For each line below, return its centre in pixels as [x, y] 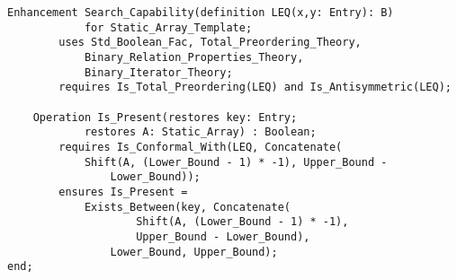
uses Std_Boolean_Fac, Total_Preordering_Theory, [210, 43]
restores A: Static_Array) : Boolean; [200, 132]
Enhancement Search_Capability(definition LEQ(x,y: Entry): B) [201, 13]
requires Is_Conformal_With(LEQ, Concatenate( [201, 147]
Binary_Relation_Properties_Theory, [194, 57]
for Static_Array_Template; [168, 27]
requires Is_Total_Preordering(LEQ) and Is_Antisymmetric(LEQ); [255, 87]
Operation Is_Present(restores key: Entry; [165, 117]
